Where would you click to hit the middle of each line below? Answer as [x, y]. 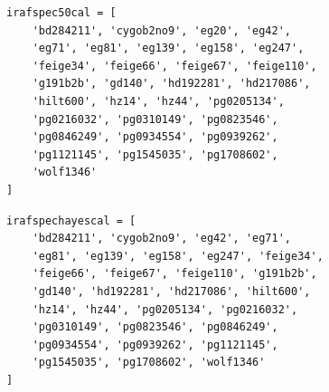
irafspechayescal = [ [71, 220]
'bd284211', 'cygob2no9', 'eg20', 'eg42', [161, 30]
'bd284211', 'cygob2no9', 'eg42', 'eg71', [161, 239]
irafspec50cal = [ [61, 13]
